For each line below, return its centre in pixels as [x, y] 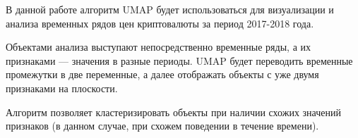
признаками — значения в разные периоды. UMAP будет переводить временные [179, 60]
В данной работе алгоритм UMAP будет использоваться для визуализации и [170, 9]
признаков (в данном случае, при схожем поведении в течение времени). [162, 126]
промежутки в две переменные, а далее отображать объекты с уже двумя [162, 74]
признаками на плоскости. [62, 88]
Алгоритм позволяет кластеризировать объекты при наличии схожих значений [173, 112]
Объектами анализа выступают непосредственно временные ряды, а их [159, 47]
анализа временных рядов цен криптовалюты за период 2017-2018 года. [160, 23]
